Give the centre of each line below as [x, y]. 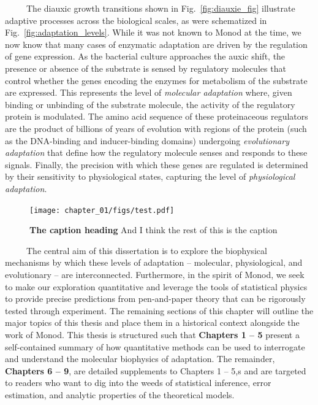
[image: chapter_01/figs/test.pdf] [102, 210]
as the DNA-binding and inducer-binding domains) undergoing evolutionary [147, 140]
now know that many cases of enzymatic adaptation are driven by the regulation [156, 44]
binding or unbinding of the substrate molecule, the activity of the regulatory [150, 104]
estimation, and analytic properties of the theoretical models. [120, 394]
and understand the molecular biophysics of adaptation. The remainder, [140, 359]
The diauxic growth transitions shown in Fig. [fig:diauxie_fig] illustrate [161, 8]
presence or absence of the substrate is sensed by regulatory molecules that [146, 68]
